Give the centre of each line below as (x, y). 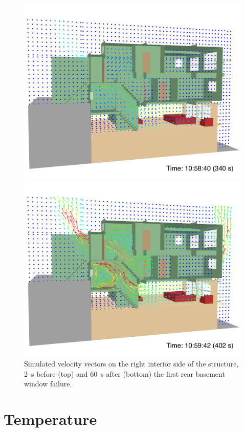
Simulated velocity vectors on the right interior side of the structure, (131, 364)
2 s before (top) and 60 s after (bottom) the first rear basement (125, 373)
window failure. (48, 384)
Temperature (50, 419)
